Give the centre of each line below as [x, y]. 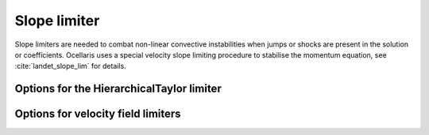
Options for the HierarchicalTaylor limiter [118, 89]
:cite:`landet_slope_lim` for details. [70, 66]
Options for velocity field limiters [98, 114]
